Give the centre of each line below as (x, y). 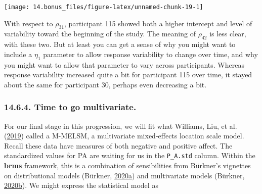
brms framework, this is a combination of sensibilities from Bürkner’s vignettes (127, 165)
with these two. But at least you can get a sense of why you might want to (120, 44)
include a (18, 54)
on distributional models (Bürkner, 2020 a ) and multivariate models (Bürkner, (124, 175)
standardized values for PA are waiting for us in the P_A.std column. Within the (130, 155)
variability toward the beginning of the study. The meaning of (100, 34)
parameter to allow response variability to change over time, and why (150, 54)
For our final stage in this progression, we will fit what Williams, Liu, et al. (121, 126)
